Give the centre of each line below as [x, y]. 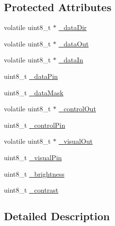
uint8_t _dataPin [31, 76]
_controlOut [77, 109]
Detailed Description [57, 216]
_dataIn [71, 60]
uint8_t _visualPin [33, 157]
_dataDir [73, 27]
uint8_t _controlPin [35, 125]
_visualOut [75, 141]
